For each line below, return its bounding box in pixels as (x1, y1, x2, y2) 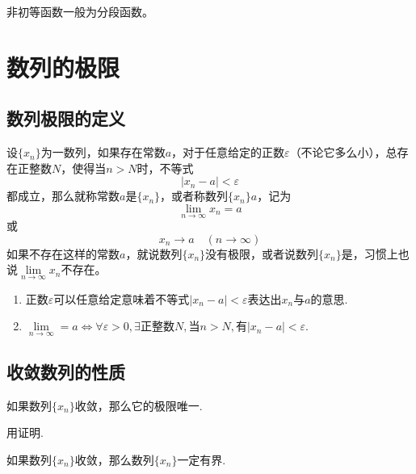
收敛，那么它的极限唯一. (74, 396, 203, 413)
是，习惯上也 (341, 245, 410, 262)
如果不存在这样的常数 (6, 245, 120, 262)
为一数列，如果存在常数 (40, 144, 166, 161)
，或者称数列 (160, 187, 229, 204)
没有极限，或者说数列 (205, 245, 319, 262)
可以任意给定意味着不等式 (53, 290, 190, 307)
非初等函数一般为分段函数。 (6, 3, 153, 19)
